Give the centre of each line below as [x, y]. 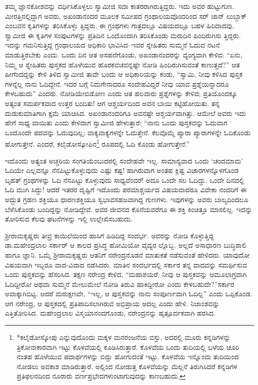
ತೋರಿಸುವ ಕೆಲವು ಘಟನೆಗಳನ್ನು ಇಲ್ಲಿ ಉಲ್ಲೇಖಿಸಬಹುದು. [69, 219]
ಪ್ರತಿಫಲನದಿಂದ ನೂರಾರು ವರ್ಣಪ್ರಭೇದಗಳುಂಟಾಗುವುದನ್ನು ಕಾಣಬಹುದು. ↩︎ [101, 376]
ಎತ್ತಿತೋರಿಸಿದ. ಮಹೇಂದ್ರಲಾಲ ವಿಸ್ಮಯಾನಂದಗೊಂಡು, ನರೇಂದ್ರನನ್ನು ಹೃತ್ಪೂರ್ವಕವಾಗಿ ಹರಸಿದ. [110, 313]
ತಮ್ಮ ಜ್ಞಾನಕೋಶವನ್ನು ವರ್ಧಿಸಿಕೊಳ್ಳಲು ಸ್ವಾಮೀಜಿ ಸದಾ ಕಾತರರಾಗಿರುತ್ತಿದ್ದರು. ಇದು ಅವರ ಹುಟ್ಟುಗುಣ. [120, 6]
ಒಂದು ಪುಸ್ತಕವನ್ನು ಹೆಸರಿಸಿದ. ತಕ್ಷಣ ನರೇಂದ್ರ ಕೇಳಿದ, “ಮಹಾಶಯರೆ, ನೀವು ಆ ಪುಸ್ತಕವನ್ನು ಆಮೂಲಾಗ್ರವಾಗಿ [126, 274]
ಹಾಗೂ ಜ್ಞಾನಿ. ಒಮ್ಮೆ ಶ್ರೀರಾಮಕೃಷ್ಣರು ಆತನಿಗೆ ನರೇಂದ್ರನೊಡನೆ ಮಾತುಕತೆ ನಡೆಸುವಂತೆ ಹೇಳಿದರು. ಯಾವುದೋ [128, 254]
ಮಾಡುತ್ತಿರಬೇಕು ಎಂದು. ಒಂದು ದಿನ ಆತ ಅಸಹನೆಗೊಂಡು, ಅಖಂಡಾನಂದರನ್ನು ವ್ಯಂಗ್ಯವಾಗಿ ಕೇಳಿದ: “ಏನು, [124, 54]
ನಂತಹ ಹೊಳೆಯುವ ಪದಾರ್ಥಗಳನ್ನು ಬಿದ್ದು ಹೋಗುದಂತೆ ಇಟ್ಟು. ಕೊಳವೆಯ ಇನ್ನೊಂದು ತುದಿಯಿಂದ [128, 357]
